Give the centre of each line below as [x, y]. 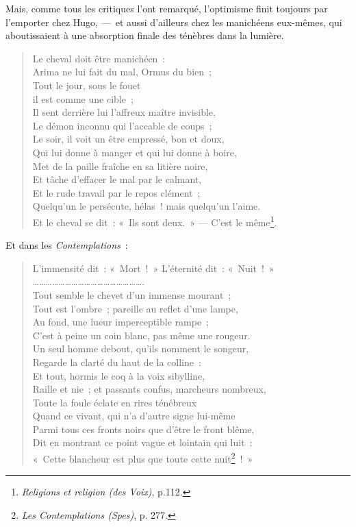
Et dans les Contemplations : [67, 245]
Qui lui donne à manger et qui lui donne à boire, [135, 152]
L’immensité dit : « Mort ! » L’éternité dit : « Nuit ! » [153, 268]
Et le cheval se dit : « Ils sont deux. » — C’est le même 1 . [155, 221]
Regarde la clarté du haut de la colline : [117, 361]
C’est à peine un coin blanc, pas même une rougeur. [141, 335]
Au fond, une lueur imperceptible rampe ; [121, 322]
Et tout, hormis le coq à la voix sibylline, [119, 375]
